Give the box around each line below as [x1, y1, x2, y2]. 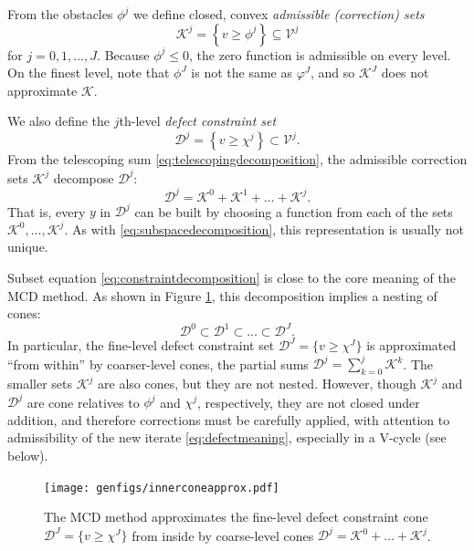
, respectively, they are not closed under [197, 392, 420, 411]
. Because [97, 45, 150, 64]
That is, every [7, 202, 86, 221]
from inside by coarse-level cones [132, 525, 314, 545]
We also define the [7, 111, 111, 130]
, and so [311, 63, 355, 82]
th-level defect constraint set [119, 111, 277, 130]
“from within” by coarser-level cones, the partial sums [7, 354, 309, 373]
